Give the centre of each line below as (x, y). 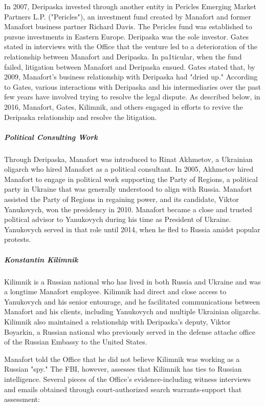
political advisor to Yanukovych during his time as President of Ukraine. (118, 219)
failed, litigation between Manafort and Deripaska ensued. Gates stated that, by (130, 66)
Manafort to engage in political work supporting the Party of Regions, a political (131, 179)
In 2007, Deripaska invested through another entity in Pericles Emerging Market (130, 6)
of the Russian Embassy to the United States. (76, 342)
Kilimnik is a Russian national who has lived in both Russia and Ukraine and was (132, 281)
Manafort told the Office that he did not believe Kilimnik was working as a (122, 359)
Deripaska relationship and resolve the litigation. (81, 117)
